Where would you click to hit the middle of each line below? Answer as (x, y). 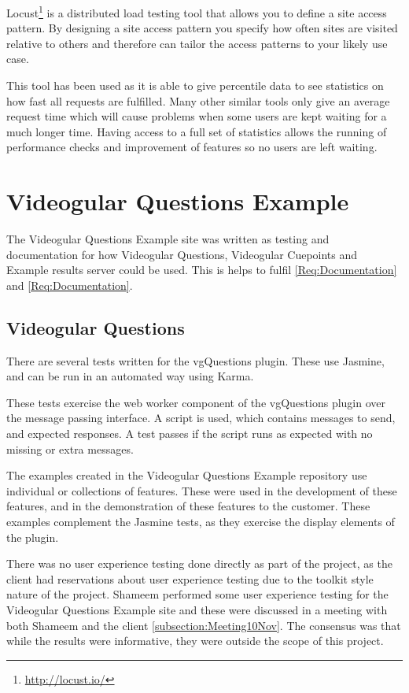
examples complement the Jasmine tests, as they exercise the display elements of (201, 522)
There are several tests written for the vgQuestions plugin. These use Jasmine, (195, 360)
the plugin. (33, 537)
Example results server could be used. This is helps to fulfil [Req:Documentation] (202, 270)
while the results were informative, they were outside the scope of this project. (195, 641)
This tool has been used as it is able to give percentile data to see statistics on (195, 85)
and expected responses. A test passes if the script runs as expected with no (190, 434)
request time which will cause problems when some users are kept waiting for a (197, 116)
